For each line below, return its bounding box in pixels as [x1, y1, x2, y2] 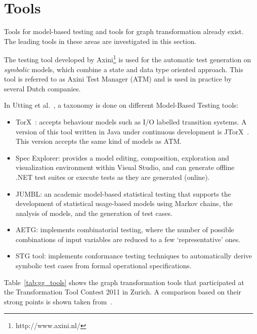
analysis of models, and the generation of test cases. [15, 208, 172, 218]
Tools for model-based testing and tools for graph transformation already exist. [4, 26, 244, 37]
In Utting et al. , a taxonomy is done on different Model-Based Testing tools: [4, 100, 239, 110]
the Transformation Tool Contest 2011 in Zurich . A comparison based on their [4, 287, 242, 297]
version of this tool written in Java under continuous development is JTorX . [15, 126, 249, 136]
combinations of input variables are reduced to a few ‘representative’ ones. [15, 234, 241, 244]
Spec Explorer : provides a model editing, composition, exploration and [15, 152, 229, 163]
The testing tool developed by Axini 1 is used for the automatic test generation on [4, 53, 251, 64]
